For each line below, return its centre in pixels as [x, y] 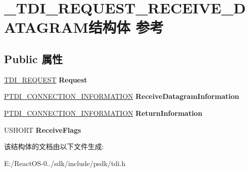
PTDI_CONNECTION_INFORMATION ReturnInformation [103, 113]
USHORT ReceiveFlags [43, 129]
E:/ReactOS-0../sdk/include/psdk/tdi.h [65, 163]
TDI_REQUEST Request [46, 79]
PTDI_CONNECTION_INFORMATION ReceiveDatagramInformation [122, 96]
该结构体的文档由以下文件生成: [54, 146]
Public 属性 [33, 58]
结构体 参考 [126, 27]
